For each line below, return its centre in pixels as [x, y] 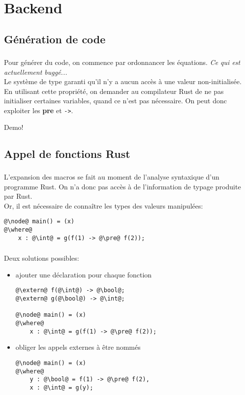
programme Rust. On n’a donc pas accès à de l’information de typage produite [122, 186]
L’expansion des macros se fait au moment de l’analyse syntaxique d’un [112, 177]
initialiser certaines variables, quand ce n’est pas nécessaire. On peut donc [115, 101]
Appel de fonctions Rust [67, 153]
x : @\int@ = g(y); [61, 387]
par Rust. [18, 196]
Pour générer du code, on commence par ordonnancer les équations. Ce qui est [122, 62]
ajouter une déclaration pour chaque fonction [84, 274]
